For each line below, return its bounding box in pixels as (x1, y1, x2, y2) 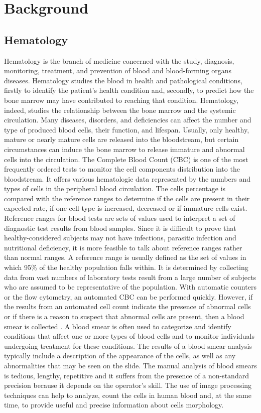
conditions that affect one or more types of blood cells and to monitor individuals (4, 331, 254, 341)
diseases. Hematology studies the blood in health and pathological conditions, (4, 75, 242, 85)
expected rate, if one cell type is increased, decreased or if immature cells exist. (4, 203, 247, 213)
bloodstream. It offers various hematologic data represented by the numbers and (4, 173, 250, 184)
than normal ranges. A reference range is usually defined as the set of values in (4, 252, 246, 262)
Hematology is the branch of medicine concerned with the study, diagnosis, (4, 55, 234, 66)
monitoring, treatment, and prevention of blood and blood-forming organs (4, 65, 232, 76)
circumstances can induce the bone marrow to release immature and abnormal (4, 144, 245, 154)
